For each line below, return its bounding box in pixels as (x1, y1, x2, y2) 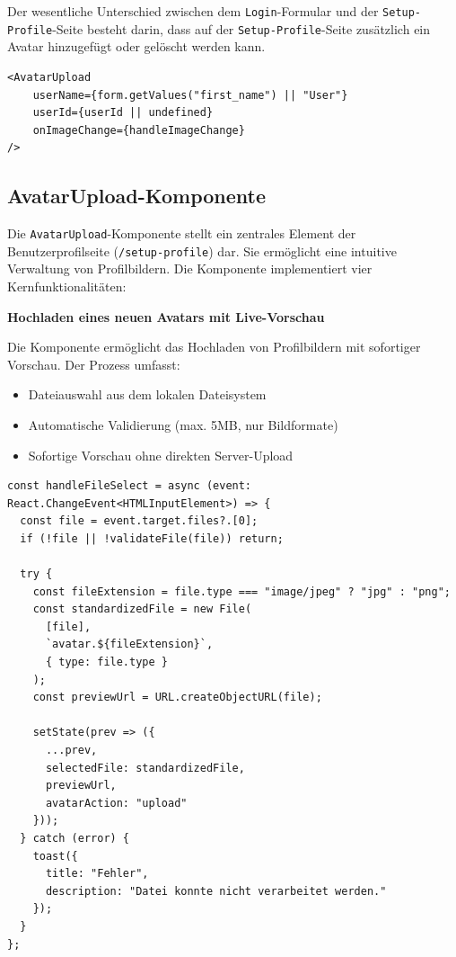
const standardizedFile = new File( (32, 603, 252, 616)
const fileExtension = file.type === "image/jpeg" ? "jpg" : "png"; (32, 585, 451, 598)
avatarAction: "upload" (45, 796, 188, 809)
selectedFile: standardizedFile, (45, 761, 245, 774)
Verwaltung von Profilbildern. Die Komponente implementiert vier (7, 259, 373, 278)
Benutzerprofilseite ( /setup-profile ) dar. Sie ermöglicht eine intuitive (7, 241, 397, 260)
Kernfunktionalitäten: (7, 276, 127, 295)
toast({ (32, 849, 78, 863)
